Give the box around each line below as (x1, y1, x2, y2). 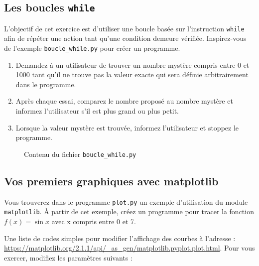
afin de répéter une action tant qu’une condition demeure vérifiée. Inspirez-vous (4, 33, 247, 43)
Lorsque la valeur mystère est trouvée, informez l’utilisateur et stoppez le (15, 122, 239, 133)
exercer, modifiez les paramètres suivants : (4, 252, 132, 263)
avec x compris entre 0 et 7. (51, 216, 136, 227)
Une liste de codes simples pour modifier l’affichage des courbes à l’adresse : (4, 233, 236, 243)
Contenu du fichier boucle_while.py (24, 148, 136, 159)
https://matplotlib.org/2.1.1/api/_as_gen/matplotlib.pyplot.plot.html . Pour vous (4, 243, 255, 253)
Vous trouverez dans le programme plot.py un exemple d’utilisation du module (4, 196, 248, 207)
